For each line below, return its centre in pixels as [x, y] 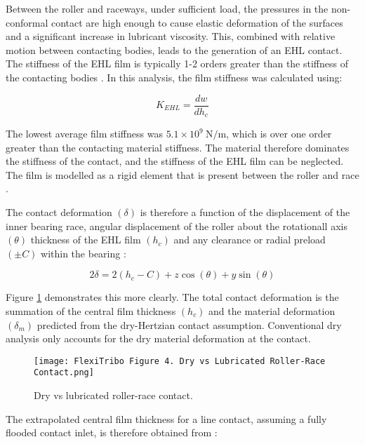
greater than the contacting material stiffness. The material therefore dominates [178, 147]
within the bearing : [84, 253]
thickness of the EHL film [86, 240]
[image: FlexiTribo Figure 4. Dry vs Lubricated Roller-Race [180, 361]
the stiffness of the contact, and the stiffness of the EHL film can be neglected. [175, 161]
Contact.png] [64, 373]
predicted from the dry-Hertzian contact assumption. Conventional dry [189, 324]
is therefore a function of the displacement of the [245, 212]
